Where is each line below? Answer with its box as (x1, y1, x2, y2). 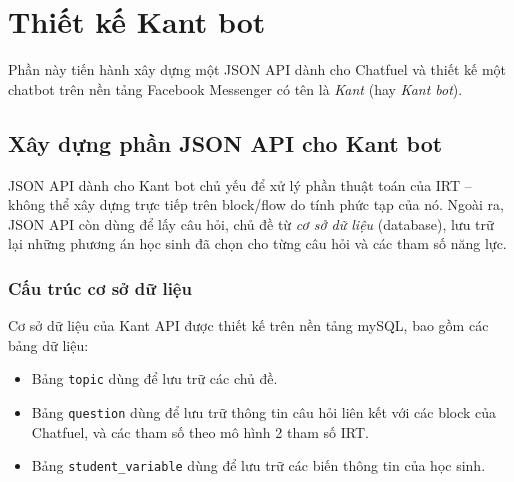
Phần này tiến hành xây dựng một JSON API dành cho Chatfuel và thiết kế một (8, 59, 507, 80)
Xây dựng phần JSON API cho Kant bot (8, 127, 443, 158)
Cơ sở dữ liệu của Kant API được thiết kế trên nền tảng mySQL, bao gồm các (8, 315, 489, 336)
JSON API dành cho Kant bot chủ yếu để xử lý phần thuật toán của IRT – (8, 174, 472, 195)
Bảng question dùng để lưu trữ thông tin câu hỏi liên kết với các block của (31, 401, 497, 422)
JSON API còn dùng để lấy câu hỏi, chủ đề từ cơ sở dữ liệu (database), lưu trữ (8, 213, 494, 234)
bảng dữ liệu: (8, 334, 89, 355)
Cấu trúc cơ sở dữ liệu (8, 275, 192, 300)
